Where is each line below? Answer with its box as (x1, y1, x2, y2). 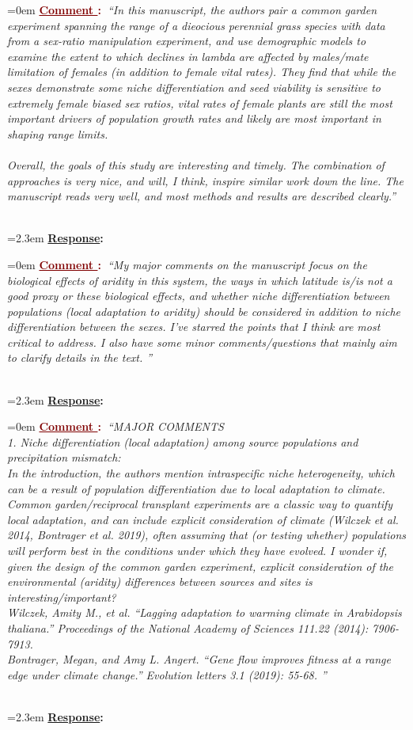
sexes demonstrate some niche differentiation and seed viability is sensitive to (7, 78, 381, 95)
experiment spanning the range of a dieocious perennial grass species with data (7, 17, 385, 33)
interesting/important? (7, 588, 116, 605)
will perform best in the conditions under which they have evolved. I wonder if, (7, 542, 388, 558)
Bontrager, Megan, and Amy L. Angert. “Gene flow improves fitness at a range (7, 651, 391, 667)
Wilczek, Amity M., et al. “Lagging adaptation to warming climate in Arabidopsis (7, 604, 402, 621)
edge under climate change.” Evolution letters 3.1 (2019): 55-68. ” (7, 666, 327, 682)
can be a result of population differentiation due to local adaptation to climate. (7, 480, 385, 496)
